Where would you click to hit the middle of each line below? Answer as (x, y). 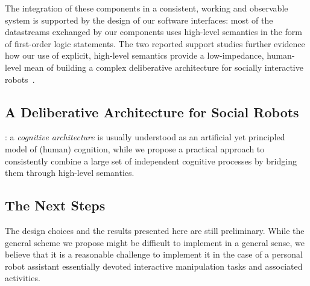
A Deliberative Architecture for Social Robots (152, 112)
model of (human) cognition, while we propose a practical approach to (135, 148)
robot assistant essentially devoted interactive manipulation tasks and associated (154, 266)
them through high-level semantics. (70, 173)
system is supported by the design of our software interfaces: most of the (139, 20)
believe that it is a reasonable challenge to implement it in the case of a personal (154, 254)
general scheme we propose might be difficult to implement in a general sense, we (155, 242)
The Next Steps (55, 205)
